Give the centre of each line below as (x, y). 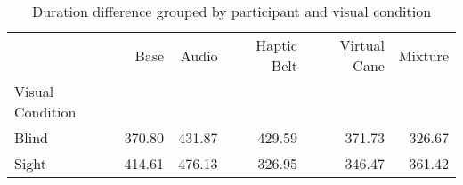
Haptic (276, 45)
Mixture (423, 55)
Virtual (362, 45)
